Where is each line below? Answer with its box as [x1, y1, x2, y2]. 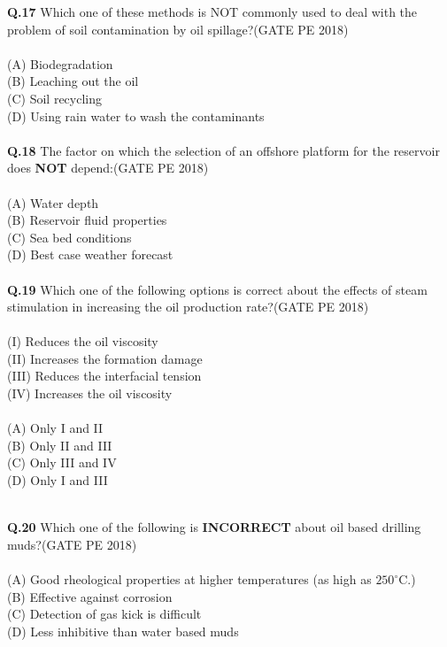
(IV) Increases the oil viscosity [7, 384, 173, 403]
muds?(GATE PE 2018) [7, 535, 137, 553]
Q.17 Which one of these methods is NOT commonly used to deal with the [7, 3, 418, 20]
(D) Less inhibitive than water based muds [7, 621, 239, 640]
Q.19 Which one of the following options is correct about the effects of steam [7, 280, 428, 298]
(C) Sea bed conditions [7, 227, 132, 246]
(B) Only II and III [7, 435, 112, 454]
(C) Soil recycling [7, 89, 102, 107]
